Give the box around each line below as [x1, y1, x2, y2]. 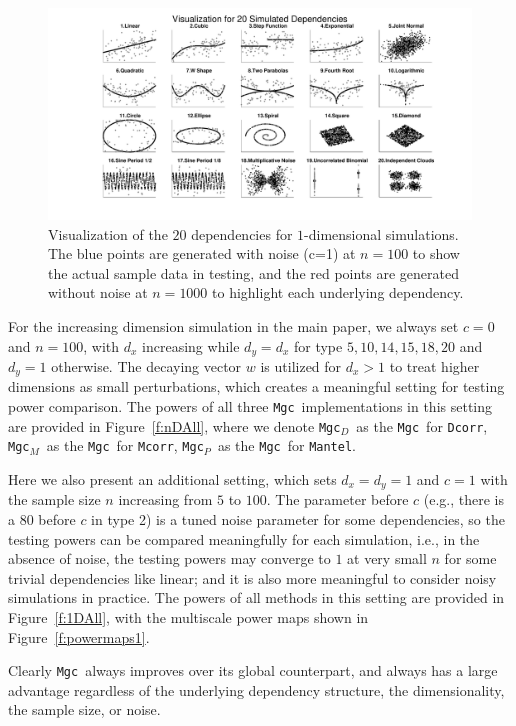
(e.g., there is [423, 489, 505, 510]
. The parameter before [266, 489, 409, 510]
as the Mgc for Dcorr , [356, 415, 488, 436]
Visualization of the [48, 223, 168, 244]
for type [293, 335, 343, 356]
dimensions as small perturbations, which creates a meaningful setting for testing [8, 376, 505, 397]
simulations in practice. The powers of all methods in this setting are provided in [8, 587, 505, 608]
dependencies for [191, 223, 293, 244]
